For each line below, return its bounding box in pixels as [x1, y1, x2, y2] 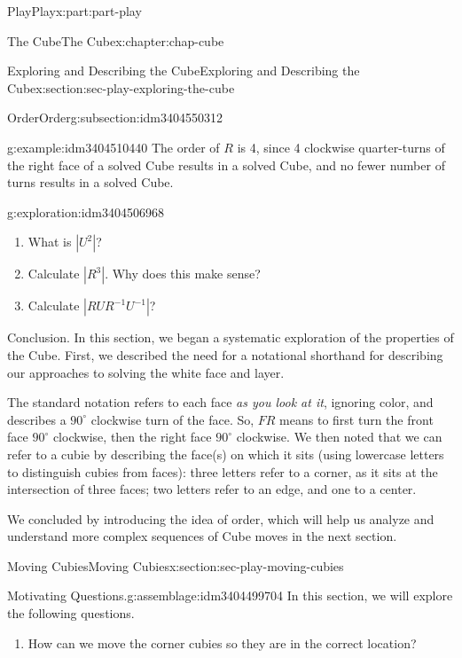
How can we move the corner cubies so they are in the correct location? [27, 633, 417, 652]
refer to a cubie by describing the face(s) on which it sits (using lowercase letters [7, 444, 444, 463]
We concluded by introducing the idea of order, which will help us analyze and [7, 509, 435, 528]
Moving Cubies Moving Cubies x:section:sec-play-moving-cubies [7, 556, 344, 575]
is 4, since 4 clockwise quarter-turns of [237, 137, 445, 156]
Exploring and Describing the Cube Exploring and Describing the [7, 61, 360, 80]
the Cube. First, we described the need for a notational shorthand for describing [7, 345, 443, 364]
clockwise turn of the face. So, [90, 410, 254, 428]
